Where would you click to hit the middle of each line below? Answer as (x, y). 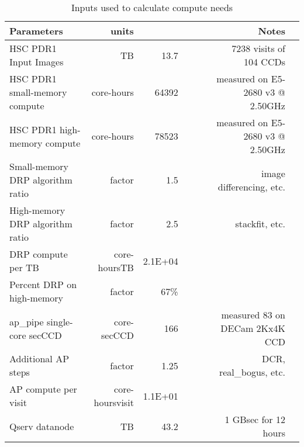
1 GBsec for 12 (255, 419)
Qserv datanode (42, 426)
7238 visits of (258, 48)
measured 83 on (253, 315)
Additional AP (39, 358)
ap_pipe (27, 321)
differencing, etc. (251, 186)
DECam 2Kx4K (253, 328)
